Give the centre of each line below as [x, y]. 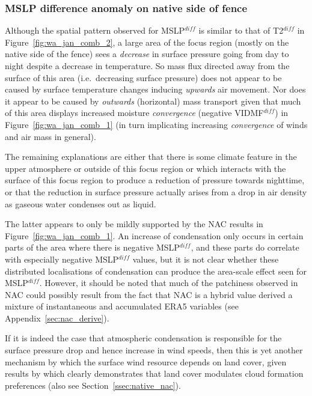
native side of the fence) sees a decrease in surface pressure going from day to [147, 54]
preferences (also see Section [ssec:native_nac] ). [93, 385]
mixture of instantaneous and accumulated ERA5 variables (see [122, 306]
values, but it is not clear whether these [206, 259]
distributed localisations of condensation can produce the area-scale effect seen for [156, 271]
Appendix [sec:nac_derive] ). [57, 318]
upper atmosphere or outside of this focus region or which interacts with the [145, 168]
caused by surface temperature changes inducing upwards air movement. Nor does [155, 89]
